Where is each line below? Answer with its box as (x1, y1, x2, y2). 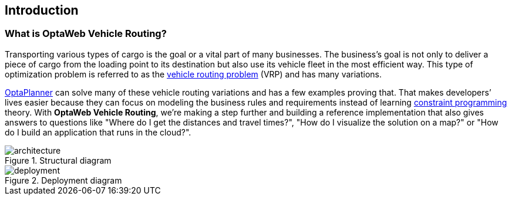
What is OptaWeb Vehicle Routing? (5, 28, 167, 40)
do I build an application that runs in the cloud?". (5, 127, 191, 137)
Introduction (5, 3, 79, 18)
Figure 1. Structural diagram (5, 155, 112, 165)
